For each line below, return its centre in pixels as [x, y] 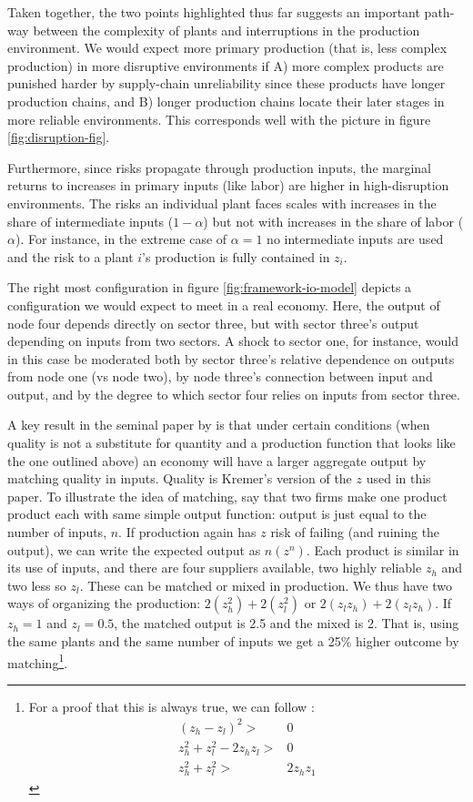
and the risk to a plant [70, 256]
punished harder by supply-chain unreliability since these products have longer [226, 83]
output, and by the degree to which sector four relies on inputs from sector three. [234, 394]
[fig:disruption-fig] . [59, 137]
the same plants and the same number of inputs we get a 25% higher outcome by [233, 641]
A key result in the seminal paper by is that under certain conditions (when [219, 425]
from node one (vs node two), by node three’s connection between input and [220, 376]
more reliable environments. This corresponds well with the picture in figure [219, 119]
